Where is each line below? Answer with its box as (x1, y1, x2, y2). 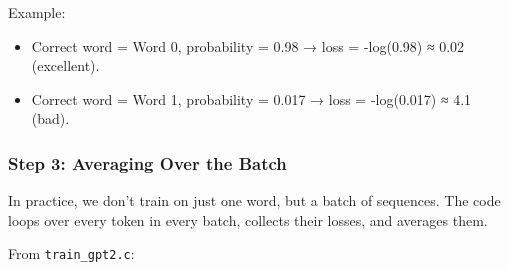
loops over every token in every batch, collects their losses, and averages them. (8, 209, 488, 230)
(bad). (31, 108, 70, 129)
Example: (8, 2, 66, 22)
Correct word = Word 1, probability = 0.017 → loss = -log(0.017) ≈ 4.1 (31, 88, 472, 109)
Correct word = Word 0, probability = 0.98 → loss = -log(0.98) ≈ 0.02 (31, 35, 465, 56)
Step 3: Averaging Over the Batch (8, 150, 287, 175)
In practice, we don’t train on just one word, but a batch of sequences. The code (8, 190, 501, 211)
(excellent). (31, 55, 100, 76)
